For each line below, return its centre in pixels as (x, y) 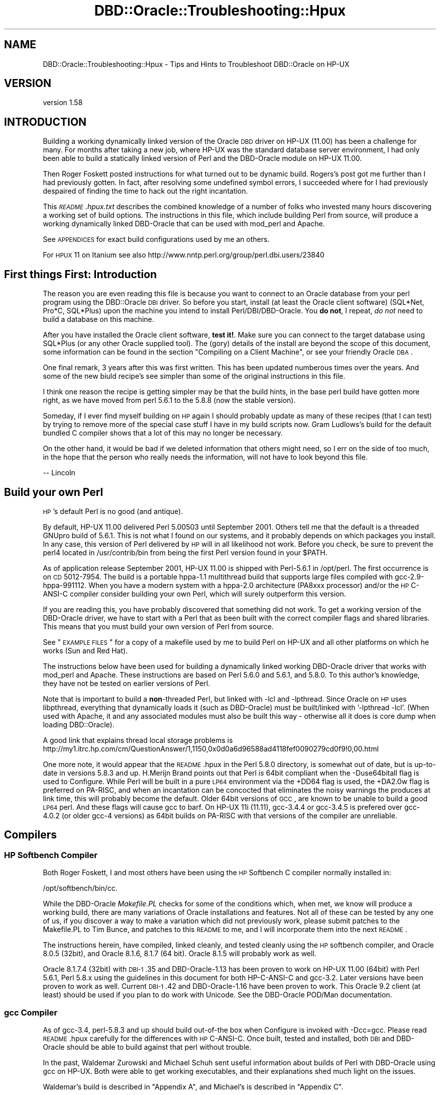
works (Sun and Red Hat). (85, 650)
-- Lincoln (59, 473)
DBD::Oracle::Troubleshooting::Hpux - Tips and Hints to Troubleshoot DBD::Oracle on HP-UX (196, 64)
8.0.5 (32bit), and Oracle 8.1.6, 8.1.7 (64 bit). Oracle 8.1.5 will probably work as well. (180, 954)
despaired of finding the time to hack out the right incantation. (145, 191)
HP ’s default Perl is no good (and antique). (113, 511)
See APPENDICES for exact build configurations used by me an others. (156, 239)
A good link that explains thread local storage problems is (138, 740)
